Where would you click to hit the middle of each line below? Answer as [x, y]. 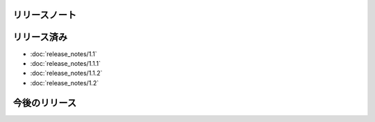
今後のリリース [44, 103]
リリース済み [40, 37]
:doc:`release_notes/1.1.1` [65, 63]
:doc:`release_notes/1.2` [65, 82]
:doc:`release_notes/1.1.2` [66, 73]
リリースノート [44, 15]
